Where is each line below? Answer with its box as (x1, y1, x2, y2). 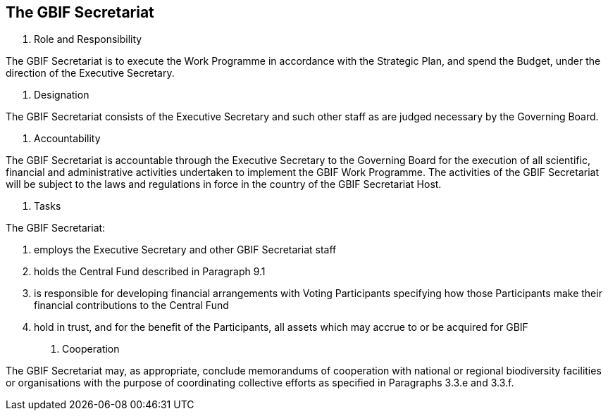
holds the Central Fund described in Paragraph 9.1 (34, 265, 266, 278)
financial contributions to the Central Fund (34, 299, 229, 312)
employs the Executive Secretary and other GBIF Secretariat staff (34, 244, 337, 256)
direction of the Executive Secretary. (6, 67, 175, 80)
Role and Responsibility (34, 33, 142, 46)
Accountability (34, 132, 101, 145)
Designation (34, 89, 89, 101)
